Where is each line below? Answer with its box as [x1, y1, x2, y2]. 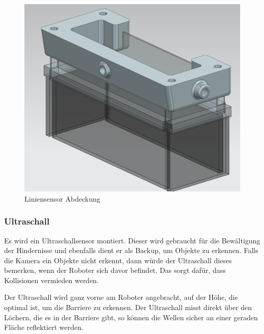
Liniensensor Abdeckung [24, 193, 100, 204]
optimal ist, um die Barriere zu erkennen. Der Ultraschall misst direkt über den [4, 302, 252, 313]
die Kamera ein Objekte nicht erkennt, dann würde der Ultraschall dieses [4, 255, 232, 265]
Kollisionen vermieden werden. [4, 274, 99, 285]
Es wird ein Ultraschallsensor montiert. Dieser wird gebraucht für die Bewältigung [4, 235, 260, 245]
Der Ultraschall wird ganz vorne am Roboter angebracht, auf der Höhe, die [4, 292, 238, 302]
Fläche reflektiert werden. [4, 322, 83, 332]
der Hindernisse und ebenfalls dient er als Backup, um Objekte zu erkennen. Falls [4, 245, 258, 256]
